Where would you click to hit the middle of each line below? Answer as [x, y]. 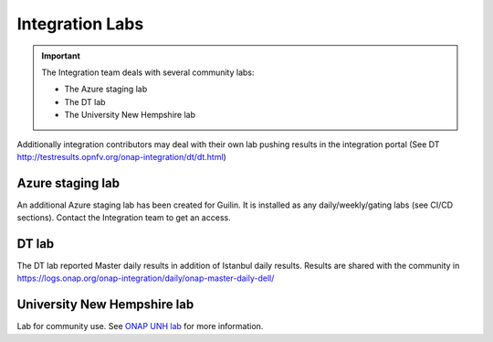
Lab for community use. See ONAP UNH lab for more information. [140, 326]
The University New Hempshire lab [130, 115]
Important [61, 56]
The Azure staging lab [106, 89]
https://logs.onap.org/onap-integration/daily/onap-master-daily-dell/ [146, 278]
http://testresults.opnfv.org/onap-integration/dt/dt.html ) [122, 156]
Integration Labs [80, 24]
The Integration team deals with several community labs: [148, 72]
